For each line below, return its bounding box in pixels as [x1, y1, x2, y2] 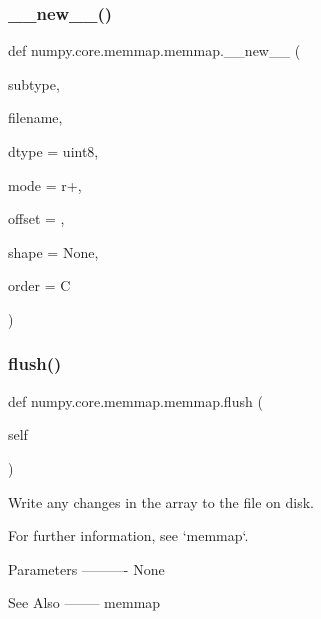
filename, [8, 107, 63, 128]
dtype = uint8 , [8, 141, 99, 161]
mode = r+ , [8, 174, 82, 195]
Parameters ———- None [8, 558, 165, 579]
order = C [8, 275, 71, 296]
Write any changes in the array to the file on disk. [8, 491, 314, 512]
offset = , [8, 208, 65, 229]
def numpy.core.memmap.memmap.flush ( [8, 390, 263, 411]
